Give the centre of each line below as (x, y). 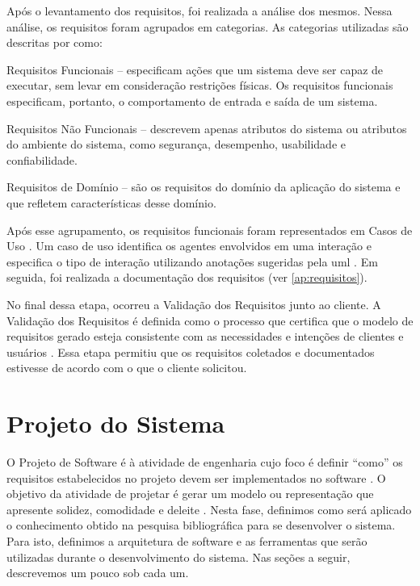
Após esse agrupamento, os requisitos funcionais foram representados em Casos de (210, 230)
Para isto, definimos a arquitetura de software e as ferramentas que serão (187, 540)
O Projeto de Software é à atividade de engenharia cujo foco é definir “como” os (205, 462)
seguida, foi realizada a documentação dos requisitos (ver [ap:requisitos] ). (187, 277)
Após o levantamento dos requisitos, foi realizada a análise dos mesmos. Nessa (199, 10)
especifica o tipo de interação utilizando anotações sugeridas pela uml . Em (192, 261)
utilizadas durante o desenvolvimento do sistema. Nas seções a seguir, (178, 557)
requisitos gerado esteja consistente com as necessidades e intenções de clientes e (205, 336)
